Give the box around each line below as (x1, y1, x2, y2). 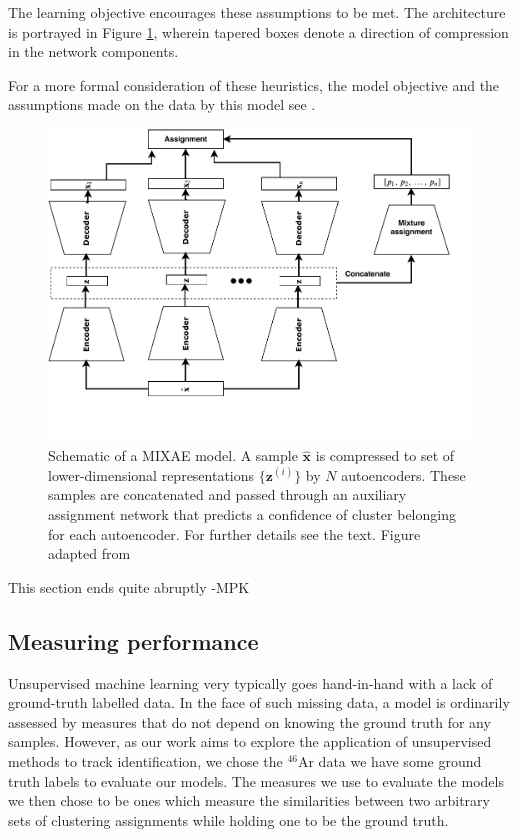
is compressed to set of (315, 445, 455, 466)
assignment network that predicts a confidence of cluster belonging (48, 504, 456, 525)
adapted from (48, 543, 131, 564)
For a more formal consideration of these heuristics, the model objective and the (8, 74, 500, 95)
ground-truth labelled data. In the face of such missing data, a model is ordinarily (8, 692, 510, 713)
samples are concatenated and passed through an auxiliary (48, 484, 407, 505)
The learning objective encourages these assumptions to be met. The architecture (8, 2, 506, 22)
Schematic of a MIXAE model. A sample (48, 445, 298, 466)
